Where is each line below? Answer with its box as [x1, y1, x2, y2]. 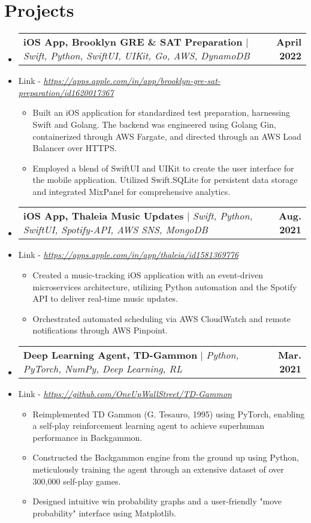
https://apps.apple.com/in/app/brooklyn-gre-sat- [43, 74, 221, 87]
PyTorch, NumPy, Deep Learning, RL [23, 362, 182, 376]
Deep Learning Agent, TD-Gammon [23, 348, 198, 362]
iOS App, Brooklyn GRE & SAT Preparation [23, 35, 243, 49]
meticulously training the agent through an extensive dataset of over [32, 463, 284, 475]
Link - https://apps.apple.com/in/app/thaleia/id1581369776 [18, 248, 238, 261]
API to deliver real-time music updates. [32, 292, 178, 305]
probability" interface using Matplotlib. [32, 506, 176, 519]
